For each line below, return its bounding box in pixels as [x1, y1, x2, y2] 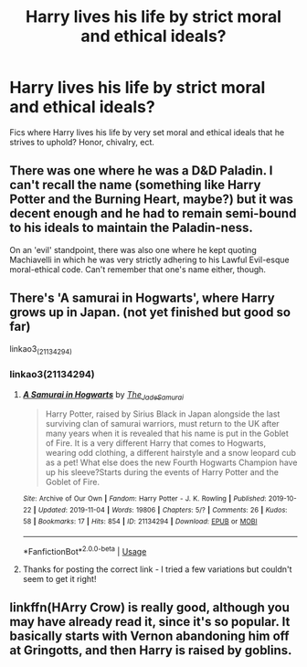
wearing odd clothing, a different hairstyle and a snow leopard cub [45, 448, 297, 459]
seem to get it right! [22, 574, 97, 585]
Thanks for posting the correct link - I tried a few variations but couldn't [22, 564, 292, 575]
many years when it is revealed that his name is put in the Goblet [45, 428, 290, 439]
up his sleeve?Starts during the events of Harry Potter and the [45, 467, 279, 478]
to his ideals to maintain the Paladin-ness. [9, 220, 253, 236]
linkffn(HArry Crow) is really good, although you [9, 600, 291, 616]
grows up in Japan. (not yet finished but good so [9, 304, 291, 321]
